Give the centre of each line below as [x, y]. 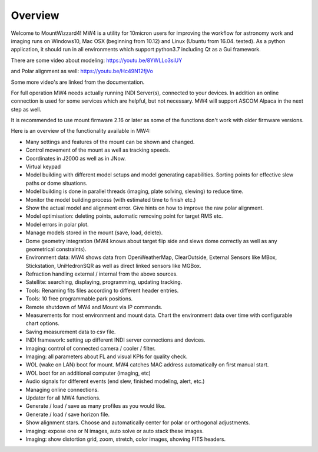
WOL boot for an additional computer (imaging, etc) [88, 373]
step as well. [26, 109]
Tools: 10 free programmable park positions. [79, 299]
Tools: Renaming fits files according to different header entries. [102, 290]
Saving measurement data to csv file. [71, 332]
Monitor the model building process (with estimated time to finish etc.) [111, 199]
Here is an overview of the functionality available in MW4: [81, 131]
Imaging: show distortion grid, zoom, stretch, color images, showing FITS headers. [126, 439]
